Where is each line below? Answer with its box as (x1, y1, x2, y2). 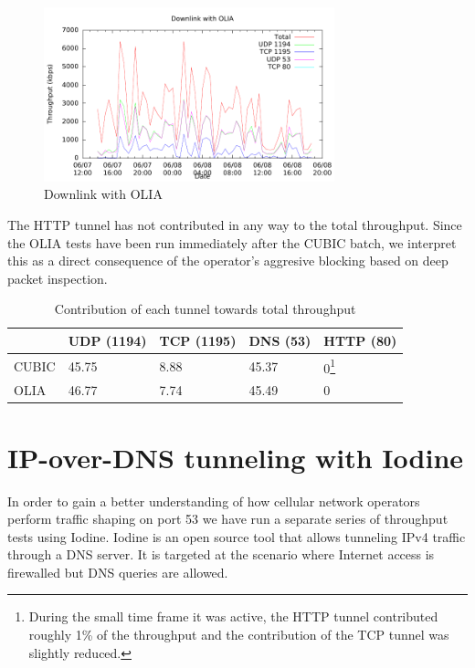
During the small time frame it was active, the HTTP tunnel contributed (28, 607, 438, 626)
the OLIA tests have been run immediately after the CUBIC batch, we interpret (7, 233, 457, 252)
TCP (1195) (159, 330, 237, 350)
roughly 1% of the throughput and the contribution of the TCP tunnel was (28, 625, 449, 644)
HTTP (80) (323, 330, 397, 350)
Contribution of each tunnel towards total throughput (54, 299, 356, 318)
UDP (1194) (68, 330, 147, 350)
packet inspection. (7, 268, 108, 287)
